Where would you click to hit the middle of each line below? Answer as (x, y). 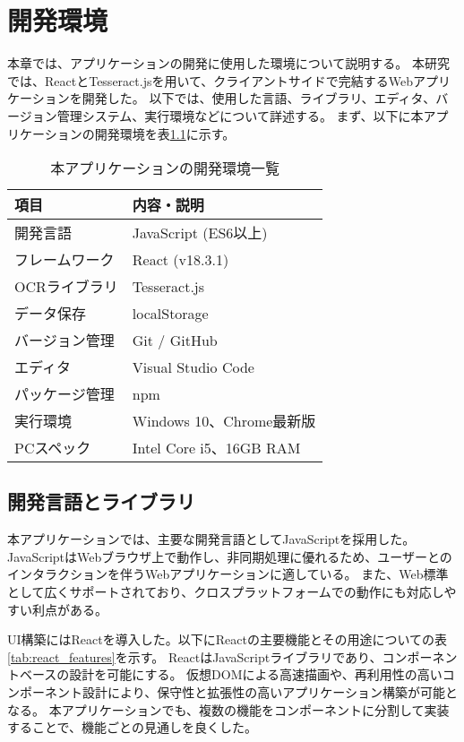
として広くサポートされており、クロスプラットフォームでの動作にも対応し (226, 592)
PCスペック (53, 448)
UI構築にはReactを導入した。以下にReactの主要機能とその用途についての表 (228, 639)
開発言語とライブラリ (101, 501)
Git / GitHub (175, 340)
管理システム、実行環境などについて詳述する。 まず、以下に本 (240, 115)
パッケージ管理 (64, 394)
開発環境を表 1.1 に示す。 (165, 133)
